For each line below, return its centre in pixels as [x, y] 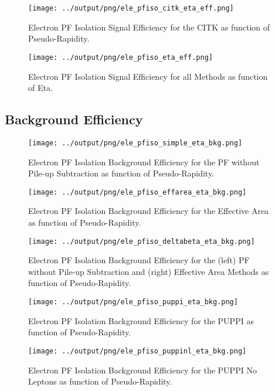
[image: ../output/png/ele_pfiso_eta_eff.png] [120, 57]
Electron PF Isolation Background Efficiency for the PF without [144, 161]
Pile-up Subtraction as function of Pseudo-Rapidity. [121, 173]
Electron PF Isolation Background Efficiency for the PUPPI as [141, 320]
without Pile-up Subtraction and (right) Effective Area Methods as [149, 271]
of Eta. [40, 88]
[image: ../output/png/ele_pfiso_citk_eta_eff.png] [131, 8]
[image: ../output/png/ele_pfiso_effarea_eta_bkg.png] [137, 192]
